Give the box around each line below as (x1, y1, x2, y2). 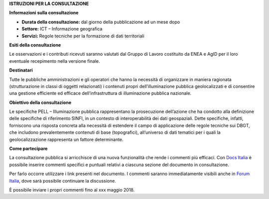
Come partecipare (9, 146, 48, 152)
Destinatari (9, 67, 33, 73)
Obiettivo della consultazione (9, 99, 72, 105)
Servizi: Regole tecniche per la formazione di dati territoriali (21, 33, 144, 39)
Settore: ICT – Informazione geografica (21, 26, 103, 32)
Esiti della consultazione (9, 42, 61, 48)
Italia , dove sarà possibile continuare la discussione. (9, 178, 117, 184)
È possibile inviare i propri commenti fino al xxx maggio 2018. (9, 187, 135, 193)
